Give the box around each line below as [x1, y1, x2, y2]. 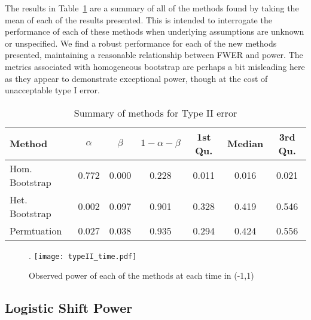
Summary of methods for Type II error [74, 105, 237, 120]
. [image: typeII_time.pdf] [29, 249, 137, 261]
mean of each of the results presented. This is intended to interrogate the [5, 13, 272, 26]
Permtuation [10, 223, 62, 237]
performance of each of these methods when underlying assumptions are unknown [5, 25, 304, 38]
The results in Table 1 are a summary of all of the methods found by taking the [5, 2, 299, 14]
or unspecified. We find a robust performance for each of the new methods [5, 36, 277, 49]
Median [227, 136, 264, 151]
